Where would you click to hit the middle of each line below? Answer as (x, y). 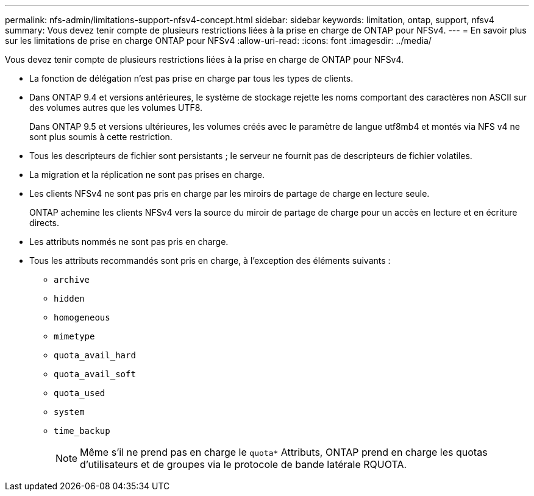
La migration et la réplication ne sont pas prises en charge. (147, 175)
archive (72, 280)
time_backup (82, 431)
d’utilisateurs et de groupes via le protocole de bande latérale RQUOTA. (244, 464)
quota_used (80, 393)
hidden (69, 299)
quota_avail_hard (95, 355)
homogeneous (82, 317)
